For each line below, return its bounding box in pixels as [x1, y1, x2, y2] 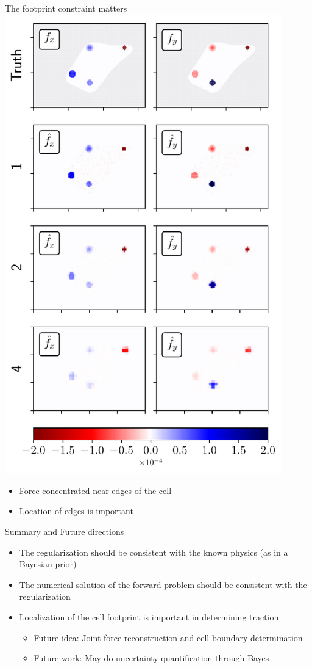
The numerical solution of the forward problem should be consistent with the [19, 578, 307, 590]
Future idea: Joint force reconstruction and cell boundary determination [34, 631, 303, 644]
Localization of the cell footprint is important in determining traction [19, 610, 279, 623]
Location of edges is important [19, 504, 133, 517]
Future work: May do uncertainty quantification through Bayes [34, 652, 269, 664]
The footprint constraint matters [5, 2, 127, 14]
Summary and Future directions [5, 525, 124, 537]
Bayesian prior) [19, 557, 77, 570]
